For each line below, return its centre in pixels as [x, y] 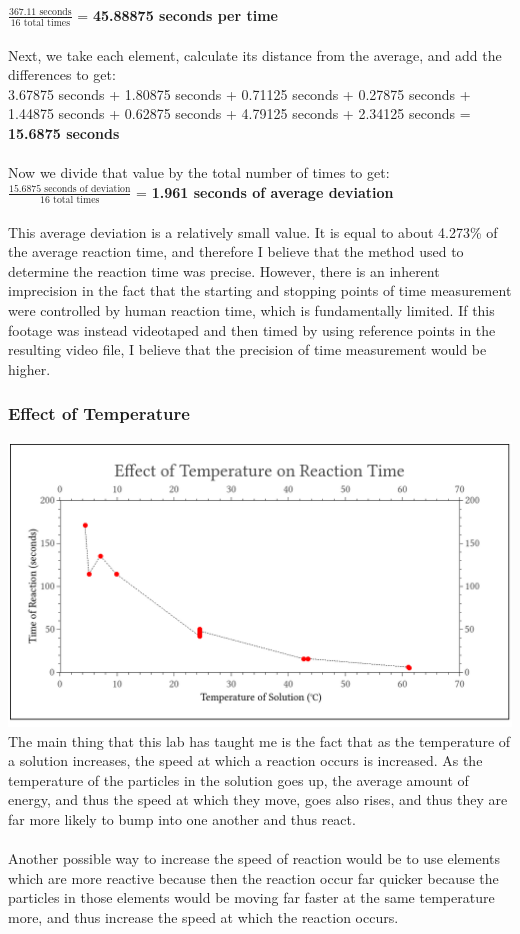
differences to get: [62, 74]
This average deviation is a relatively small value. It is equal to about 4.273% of [253, 231]
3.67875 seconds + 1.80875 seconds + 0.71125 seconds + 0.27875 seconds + [239, 93]
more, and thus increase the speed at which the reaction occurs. [203, 916]
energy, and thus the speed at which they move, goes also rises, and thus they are [258, 799]
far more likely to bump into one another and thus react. [182, 818]
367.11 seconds [40, 12]
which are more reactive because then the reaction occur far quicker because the [253, 877]
